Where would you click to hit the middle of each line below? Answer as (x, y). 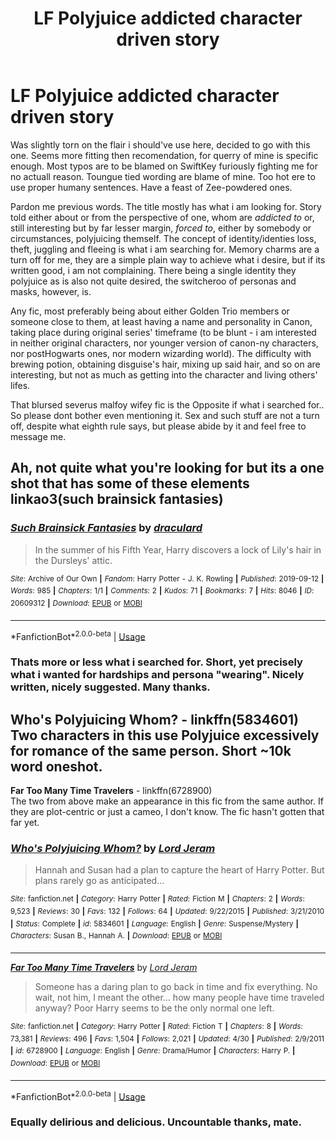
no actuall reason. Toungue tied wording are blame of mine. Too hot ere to (163, 176)
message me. (38, 436)
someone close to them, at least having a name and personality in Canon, (161, 321)
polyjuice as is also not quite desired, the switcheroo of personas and (153, 281)
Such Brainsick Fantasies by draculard (106, 528)
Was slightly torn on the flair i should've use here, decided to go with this (160, 144)
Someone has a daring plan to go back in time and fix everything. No (176, 986)
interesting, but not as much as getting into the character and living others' (164, 374)
